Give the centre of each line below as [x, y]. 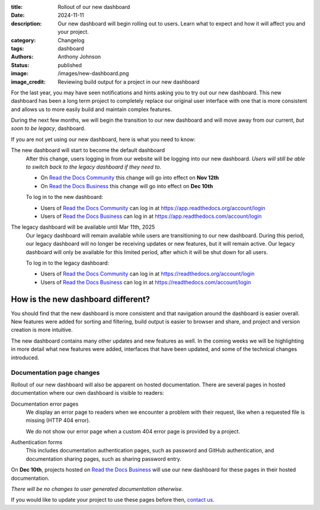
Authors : [22, 57]
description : [26, 23]
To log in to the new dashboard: [65, 197]
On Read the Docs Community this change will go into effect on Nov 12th [130, 178]
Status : [20, 65]
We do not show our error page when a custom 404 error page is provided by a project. [133, 431]
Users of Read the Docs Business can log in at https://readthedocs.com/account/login [146, 282]
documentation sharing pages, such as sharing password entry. [104, 459]
